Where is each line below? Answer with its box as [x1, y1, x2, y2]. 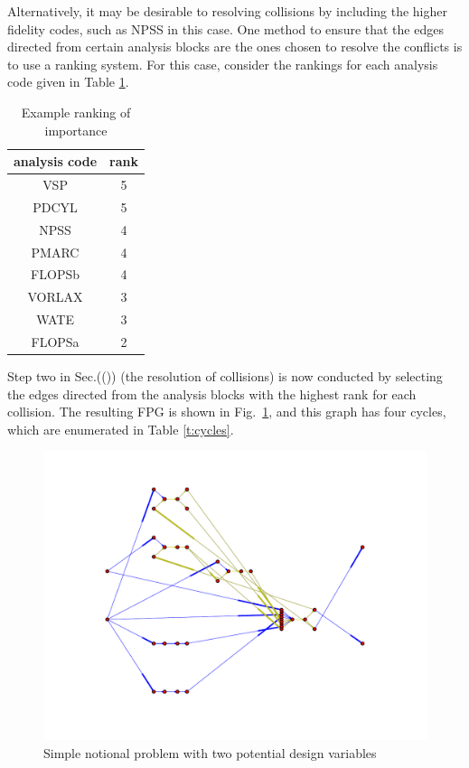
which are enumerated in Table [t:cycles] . [7, 419, 234, 438]
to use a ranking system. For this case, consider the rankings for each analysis [7, 54, 438, 73]
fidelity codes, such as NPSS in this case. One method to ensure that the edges [7, 19, 444, 38]
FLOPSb [31, 265, 80, 284]
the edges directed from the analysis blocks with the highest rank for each [7, 384, 417, 403]
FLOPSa [31, 332, 80, 351]
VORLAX [27, 287, 83, 306]
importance [44, 120, 108, 139]
